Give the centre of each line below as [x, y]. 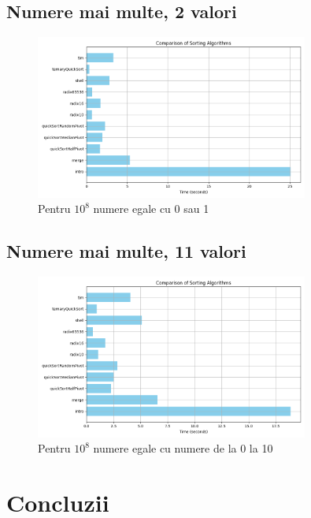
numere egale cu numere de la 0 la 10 [183, 448]
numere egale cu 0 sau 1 [151, 209]
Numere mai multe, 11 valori [126, 251]
